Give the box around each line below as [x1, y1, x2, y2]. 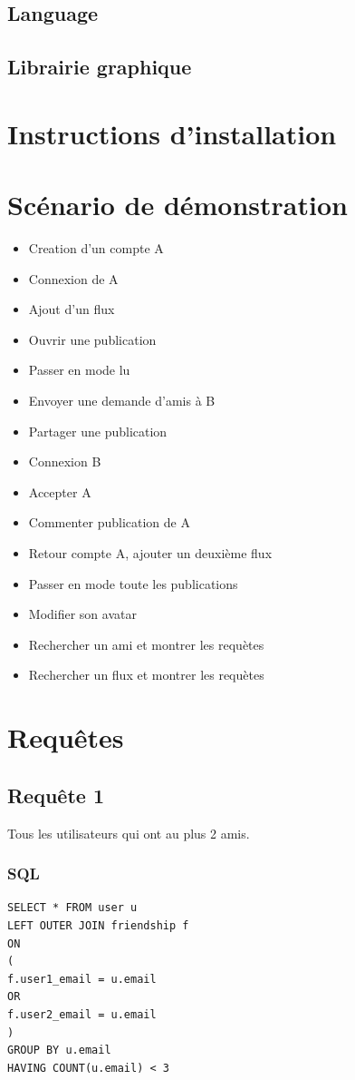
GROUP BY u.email [7, 1044, 111, 1057]
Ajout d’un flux [28, 299, 115, 319]
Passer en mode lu [28, 360, 130, 379]
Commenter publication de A [28, 513, 190, 532]
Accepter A [28, 482, 91, 501]
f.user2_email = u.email [7, 1007, 157, 1021]
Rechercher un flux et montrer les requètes [28, 665, 264, 684]
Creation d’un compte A [28, 239, 164, 258]
